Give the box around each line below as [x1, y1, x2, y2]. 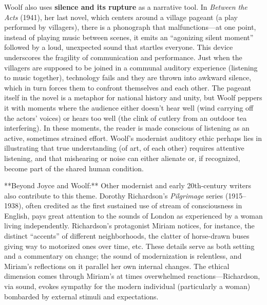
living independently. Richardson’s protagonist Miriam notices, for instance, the [4, 220, 255, 231]
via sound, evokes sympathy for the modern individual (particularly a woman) [4, 281, 251, 292]
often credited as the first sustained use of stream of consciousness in [25, 200, 242, 211]
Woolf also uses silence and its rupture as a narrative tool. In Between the [4, 2, 247, 12]
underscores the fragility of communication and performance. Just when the [4, 51, 242, 62]
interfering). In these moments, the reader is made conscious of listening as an [4, 122, 250, 133]
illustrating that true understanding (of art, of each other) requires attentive [4, 142, 244, 153]
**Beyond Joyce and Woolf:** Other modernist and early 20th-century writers [4, 180, 252, 191]
